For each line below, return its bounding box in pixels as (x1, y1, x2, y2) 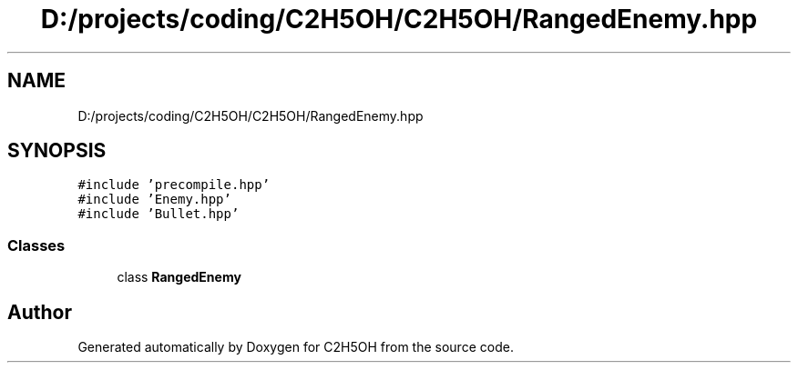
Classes (7, 235, 66, 255)
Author (7, 300, 72, 324)
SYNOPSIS (7, 139, 107, 163)
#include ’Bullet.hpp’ (77, 206, 240, 222)
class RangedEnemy (117, 269, 241, 285)
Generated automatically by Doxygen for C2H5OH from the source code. (77, 339, 514, 355)
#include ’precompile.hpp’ (77, 177, 271, 193)
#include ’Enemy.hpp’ (77, 192, 231, 207)
